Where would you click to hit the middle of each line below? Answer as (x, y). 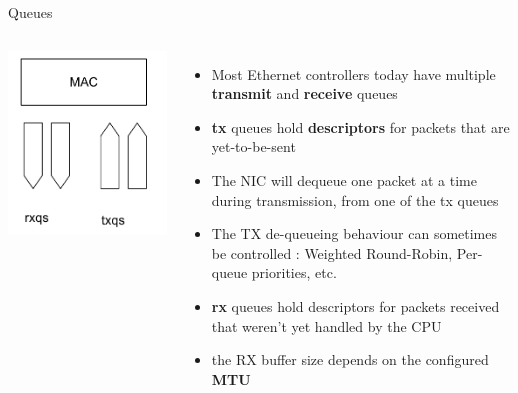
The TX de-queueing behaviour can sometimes (354, 233)
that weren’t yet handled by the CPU (326, 325)
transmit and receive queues (304, 93)
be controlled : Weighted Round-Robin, (332, 252)
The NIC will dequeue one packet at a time (344, 179)
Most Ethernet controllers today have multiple (353, 73)
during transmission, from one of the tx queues (355, 199)
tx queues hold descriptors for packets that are (360, 126)
